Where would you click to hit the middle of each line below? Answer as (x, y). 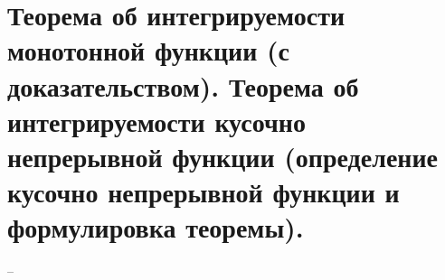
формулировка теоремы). (156, 227)
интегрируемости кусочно (156, 121)
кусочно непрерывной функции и (204, 192)
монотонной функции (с (148, 50)
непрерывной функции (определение (223, 156)
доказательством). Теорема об (183, 85)
